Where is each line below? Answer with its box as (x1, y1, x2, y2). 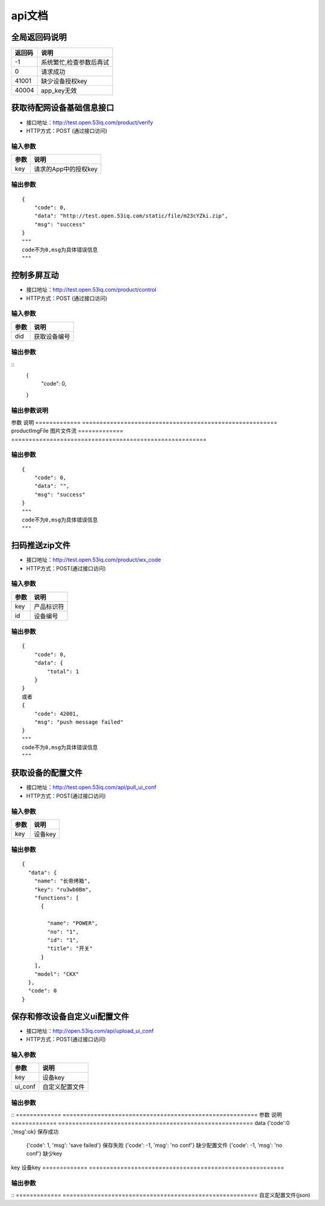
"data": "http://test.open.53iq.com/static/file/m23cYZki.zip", (34, 212, 228, 220)
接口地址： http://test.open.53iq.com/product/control (26, 286, 156, 293)
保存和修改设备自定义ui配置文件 (11, 1011, 129, 1021)
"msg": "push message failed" (34, 718, 123, 726)
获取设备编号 (34, 332, 70, 340)
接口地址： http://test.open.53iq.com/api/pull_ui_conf (26, 783, 156, 791)
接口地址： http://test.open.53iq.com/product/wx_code (26, 556, 161, 564)
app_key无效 (41, 86, 78, 95)
